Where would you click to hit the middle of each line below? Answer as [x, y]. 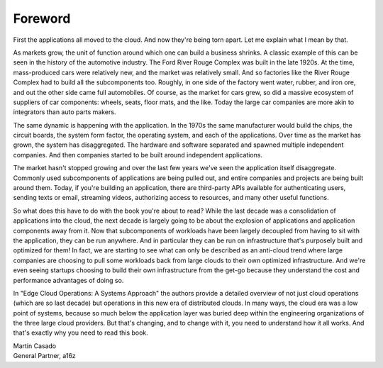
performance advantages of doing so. [68, 280]
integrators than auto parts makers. [65, 112]
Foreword [42, 18]
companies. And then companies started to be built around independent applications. [138, 155]
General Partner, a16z [44, 356]
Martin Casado [35, 346]
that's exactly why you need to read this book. [81, 333]
